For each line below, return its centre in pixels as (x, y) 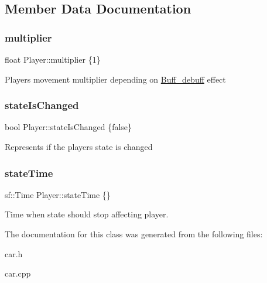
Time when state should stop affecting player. (87, 214)
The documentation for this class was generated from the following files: (134, 234)
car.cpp (18, 273)
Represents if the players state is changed (79, 146)
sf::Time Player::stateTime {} (58, 194)
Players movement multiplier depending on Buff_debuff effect (115, 79)
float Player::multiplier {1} (53, 59)
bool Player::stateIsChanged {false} (69, 127)
